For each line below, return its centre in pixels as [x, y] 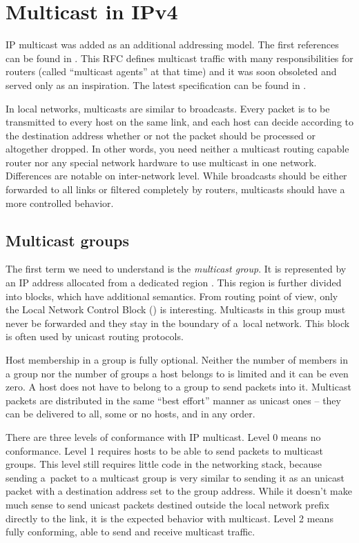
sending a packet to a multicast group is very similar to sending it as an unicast [175, 477]
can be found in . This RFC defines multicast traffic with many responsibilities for [179, 58]
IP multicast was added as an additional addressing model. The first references [172, 45]
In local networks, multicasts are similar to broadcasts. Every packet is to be [168, 108]
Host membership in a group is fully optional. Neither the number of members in [177, 360]
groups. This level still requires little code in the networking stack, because [164, 464]
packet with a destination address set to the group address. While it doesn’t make [179, 491]
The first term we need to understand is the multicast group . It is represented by [176, 269]
